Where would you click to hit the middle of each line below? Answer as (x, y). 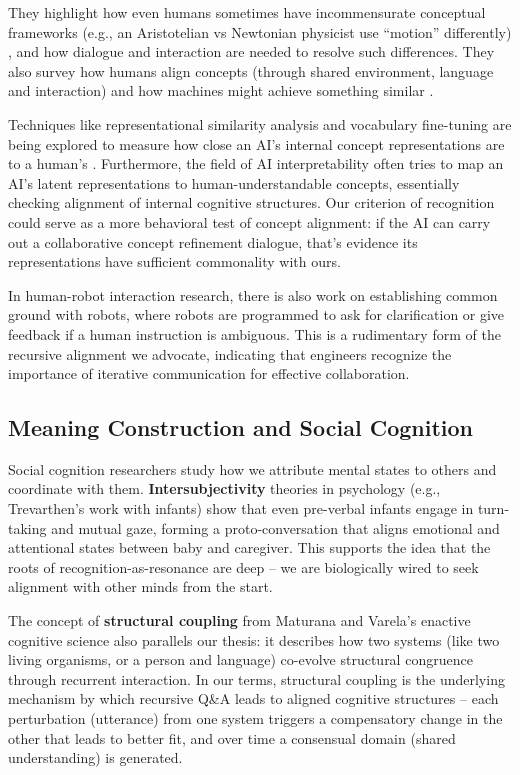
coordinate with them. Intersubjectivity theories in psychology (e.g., (224, 488)
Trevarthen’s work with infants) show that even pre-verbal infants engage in (241, 508)
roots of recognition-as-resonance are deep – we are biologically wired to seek (243, 566)
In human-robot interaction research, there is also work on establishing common (253, 294)
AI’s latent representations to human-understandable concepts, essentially (234, 182)
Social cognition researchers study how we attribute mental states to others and (252, 468)
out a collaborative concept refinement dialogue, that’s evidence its (213, 241)
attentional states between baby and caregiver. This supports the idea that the (249, 547)
